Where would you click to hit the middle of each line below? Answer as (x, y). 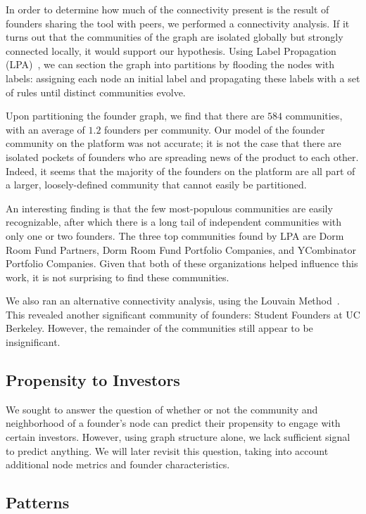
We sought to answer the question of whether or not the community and (162, 409)
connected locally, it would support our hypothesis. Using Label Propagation (171, 50)
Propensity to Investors (93, 380)
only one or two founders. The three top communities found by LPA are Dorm (175, 235)
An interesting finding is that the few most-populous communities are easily (169, 208)
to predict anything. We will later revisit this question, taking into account (167, 450)
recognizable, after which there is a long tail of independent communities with (174, 222)
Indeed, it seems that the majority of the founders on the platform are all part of (181, 171)
